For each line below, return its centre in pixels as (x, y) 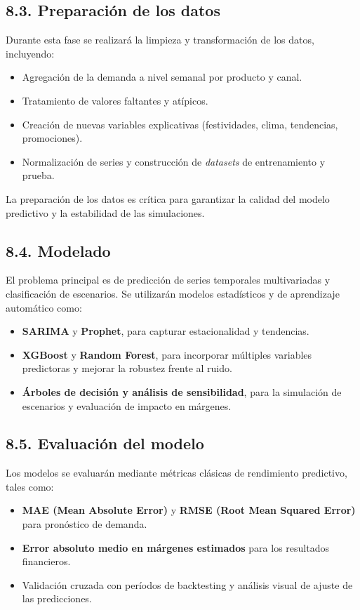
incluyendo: (30, 53)
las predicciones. (57, 598)
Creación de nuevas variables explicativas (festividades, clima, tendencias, (180, 124)
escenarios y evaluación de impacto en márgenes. (127, 405)
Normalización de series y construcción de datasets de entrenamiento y (174, 161)
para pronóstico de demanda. (85, 524)
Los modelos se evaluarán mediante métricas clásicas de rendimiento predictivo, (176, 473)
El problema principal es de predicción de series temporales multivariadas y (168, 280)
